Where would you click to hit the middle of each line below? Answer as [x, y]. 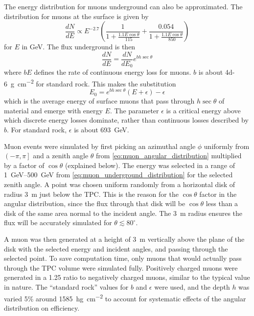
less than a [222, 203]
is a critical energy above [203, 110]
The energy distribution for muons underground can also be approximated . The [123, 6]
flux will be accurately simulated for [58, 222]
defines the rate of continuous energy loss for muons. [113, 72]
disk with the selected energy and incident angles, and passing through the [116, 248]
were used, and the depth [192, 286]
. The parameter [134, 110]
